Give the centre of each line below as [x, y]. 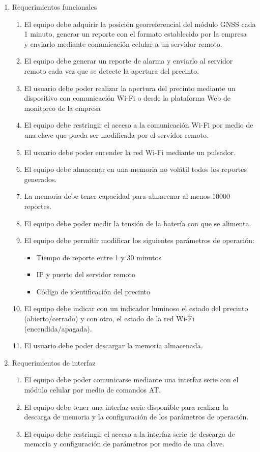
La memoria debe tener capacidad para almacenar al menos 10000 [127, 196]
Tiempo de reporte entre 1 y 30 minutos [99, 257]
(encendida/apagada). [58, 328]
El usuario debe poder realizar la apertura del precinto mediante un [130, 88]
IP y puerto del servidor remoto [86, 274]
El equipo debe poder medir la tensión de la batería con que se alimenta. [138, 223]
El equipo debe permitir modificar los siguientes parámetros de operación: [139, 240]
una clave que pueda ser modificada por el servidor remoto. [116, 134]
